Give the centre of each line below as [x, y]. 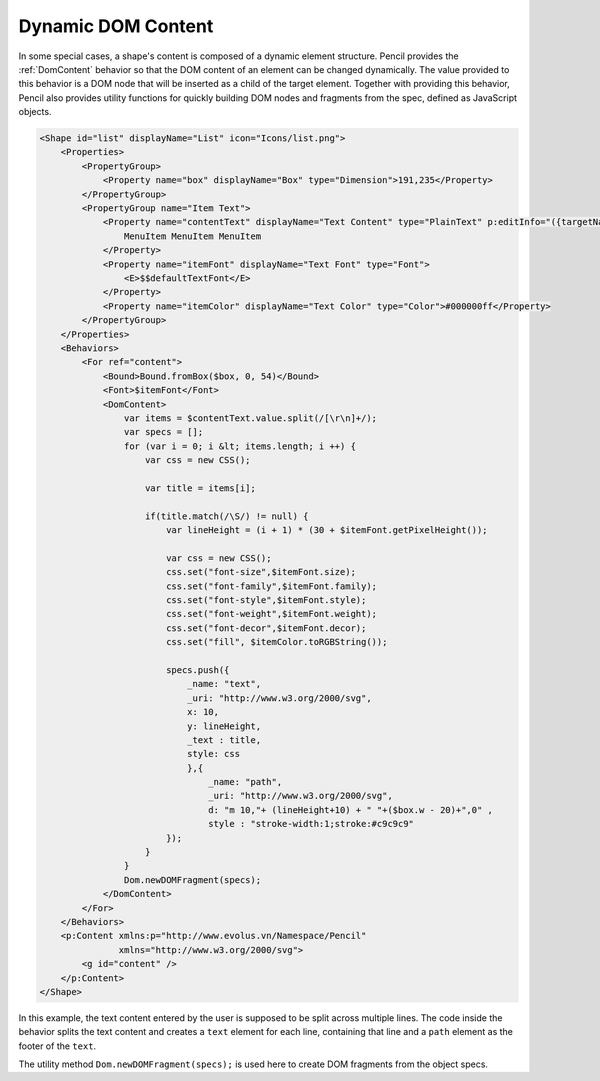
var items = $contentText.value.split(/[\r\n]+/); [250, 418]
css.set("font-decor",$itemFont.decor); [266, 628]
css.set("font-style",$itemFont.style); [266, 599]
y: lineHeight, [224, 726]
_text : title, [224, 739]
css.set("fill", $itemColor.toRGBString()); [276, 642]
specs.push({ [197, 669]
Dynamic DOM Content [116, 26]
